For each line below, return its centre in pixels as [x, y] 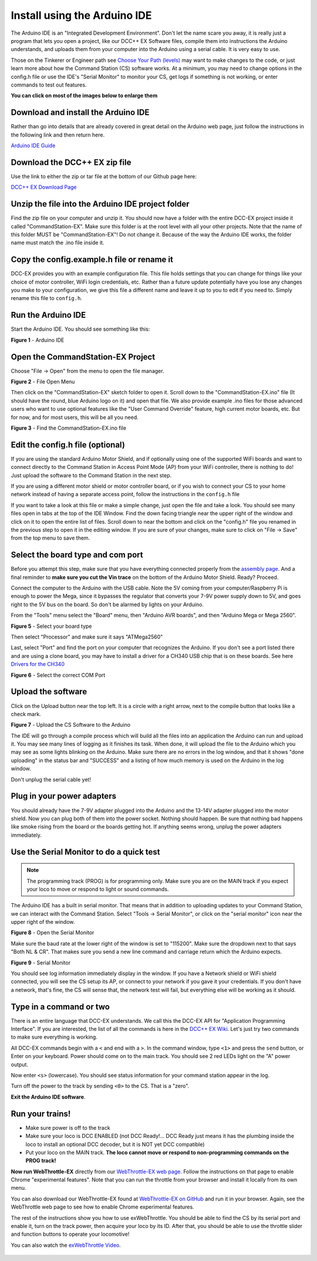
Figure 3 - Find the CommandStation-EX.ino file [68, 428]
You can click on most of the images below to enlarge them [84, 96]
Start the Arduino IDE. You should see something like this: [80, 329]
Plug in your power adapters [64, 796]
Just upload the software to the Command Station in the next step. [91, 475]
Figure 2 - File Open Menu [43, 382]
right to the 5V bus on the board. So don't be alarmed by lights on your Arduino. [107, 604]
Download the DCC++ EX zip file [71, 162]
